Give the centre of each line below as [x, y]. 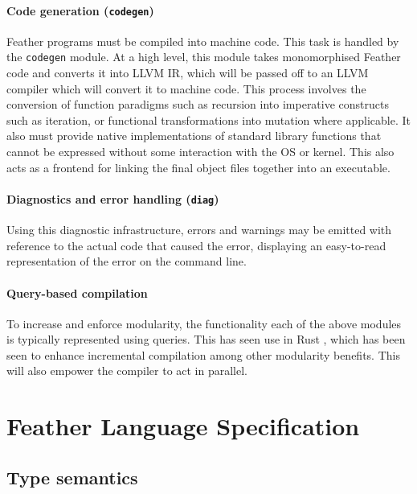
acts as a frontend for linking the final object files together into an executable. [198, 167]
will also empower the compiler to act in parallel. [127, 370]
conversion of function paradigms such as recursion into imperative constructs [198, 104]
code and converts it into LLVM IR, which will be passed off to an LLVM [188, 73]
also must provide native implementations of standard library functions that [194, 136]
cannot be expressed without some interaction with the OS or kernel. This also [200, 152]
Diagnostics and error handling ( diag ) [113, 198]
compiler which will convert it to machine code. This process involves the [186, 88]
